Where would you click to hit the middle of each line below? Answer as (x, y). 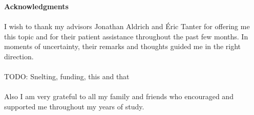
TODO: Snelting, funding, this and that (67, 76)
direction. (19, 56)
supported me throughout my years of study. (74, 106)
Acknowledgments (36, 6)
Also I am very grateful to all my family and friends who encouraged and (119, 96)
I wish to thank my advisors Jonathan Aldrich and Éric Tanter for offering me (127, 26)
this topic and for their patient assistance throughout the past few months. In (126, 36)
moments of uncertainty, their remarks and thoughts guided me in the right (123, 46)
